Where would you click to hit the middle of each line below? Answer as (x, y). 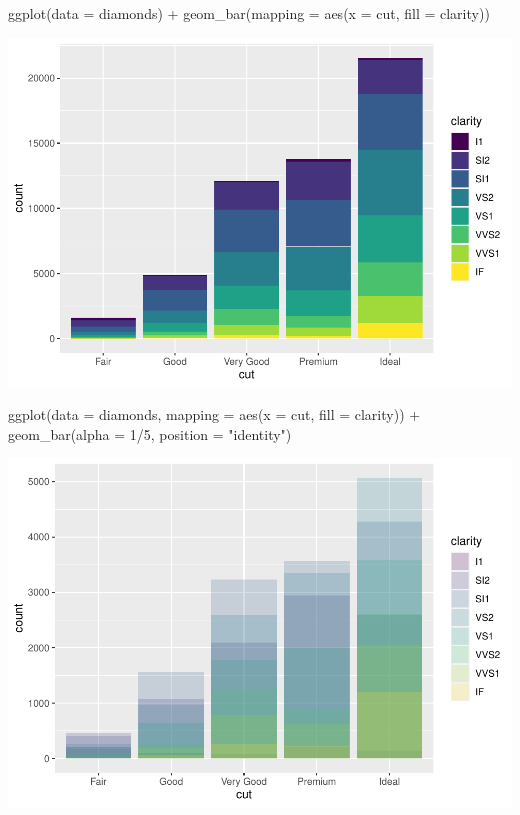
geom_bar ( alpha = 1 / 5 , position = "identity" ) (150, 433)
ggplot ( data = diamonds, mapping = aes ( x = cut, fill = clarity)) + (214, 414)
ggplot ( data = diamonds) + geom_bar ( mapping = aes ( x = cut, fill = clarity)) (249, 13)
